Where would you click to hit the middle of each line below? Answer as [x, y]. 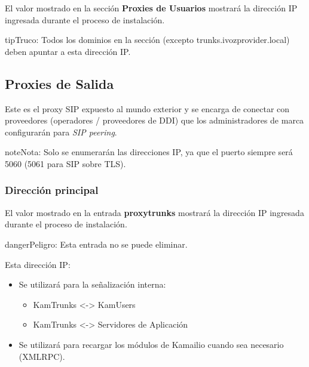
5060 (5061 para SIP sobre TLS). [65, 163]
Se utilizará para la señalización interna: [92, 284]
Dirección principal [52, 190]
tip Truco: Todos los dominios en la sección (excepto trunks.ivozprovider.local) [147, 40]
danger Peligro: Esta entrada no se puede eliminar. [96, 244]
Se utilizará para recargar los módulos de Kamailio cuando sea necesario [151, 344]
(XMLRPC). [42, 356]
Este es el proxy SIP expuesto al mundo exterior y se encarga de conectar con [147, 108]
